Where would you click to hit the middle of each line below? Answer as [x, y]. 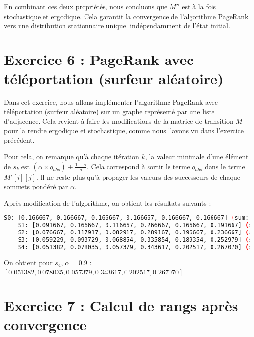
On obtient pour [28, 262]
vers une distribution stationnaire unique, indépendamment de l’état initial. [117, 26]
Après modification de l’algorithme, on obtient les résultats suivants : [107, 202]
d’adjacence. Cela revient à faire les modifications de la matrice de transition [119, 121]
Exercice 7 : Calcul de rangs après [121, 305]
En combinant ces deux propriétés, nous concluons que [86, 6]
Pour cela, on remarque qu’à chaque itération [72, 157]
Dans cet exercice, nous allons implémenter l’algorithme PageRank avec [111, 102]
